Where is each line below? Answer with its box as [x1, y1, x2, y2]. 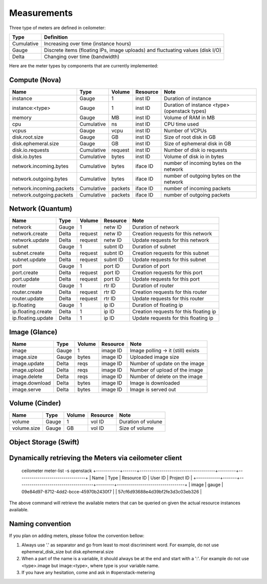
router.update [12, 295, 44, 302]
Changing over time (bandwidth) [44, 53, 120, 60]
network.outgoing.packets [12, 191, 74, 198]
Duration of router [132, 282, 174, 289]
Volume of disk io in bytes [164, 153, 224, 160]
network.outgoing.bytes [12, 175, 68, 182]
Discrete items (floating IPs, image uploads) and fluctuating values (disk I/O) [44, 47, 222, 53]
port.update [12, 276, 40, 283]
